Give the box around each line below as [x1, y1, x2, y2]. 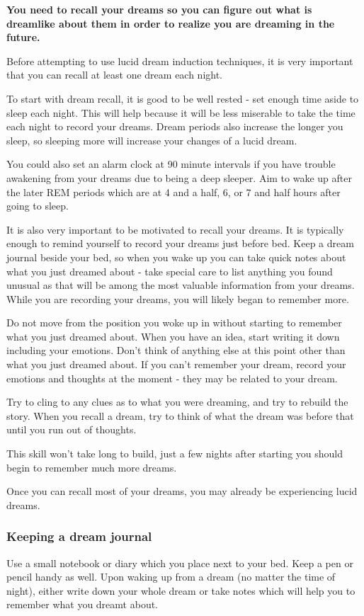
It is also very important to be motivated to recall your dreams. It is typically [6, 222, 344, 236]
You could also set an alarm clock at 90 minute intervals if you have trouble [6, 156, 336, 171]
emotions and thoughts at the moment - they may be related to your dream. [6, 370, 338, 385]
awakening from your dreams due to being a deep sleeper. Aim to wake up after [6, 170, 352, 185]
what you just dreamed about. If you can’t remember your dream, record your [6, 357, 346, 372]
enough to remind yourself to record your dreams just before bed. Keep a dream [6, 236, 354, 251]
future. [6, 30, 40, 45]
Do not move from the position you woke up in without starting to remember [6, 315, 342, 330]
